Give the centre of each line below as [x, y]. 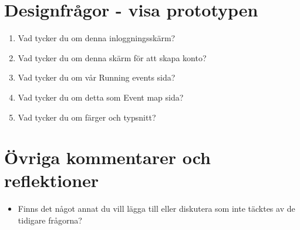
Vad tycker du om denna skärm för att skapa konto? [112, 57]
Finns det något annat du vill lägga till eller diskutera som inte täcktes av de [156, 209]
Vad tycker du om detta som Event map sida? [101, 97]
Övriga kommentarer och [107, 157]
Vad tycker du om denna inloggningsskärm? [97, 38]
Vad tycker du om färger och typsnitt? [87, 117]
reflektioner [52, 180]
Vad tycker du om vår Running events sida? [97, 77]
